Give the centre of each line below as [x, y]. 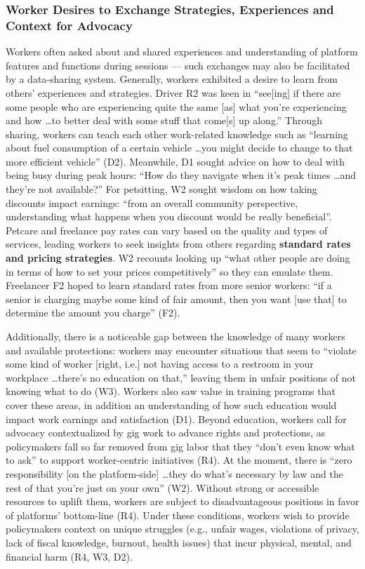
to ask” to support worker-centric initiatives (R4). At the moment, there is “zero [179, 460]
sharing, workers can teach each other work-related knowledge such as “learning [177, 134]
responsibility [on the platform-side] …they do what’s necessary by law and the [174, 473]
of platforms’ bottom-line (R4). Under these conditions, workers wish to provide [178, 515]
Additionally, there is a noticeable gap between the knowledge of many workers [175, 336]
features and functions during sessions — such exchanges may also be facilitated [178, 65]
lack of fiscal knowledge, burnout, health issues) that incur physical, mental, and [179, 542]
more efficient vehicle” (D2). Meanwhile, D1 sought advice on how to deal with [175, 161]
